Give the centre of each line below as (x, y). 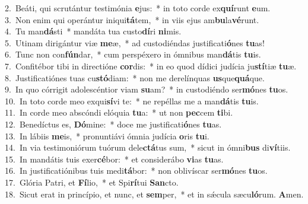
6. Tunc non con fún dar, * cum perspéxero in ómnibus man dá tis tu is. (133, 54)
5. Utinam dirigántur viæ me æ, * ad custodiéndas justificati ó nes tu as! (135, 42)
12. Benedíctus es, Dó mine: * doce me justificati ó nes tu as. (113, 124)
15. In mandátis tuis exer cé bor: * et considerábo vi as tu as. (114, 159)
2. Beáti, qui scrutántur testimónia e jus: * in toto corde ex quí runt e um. (138, 8)
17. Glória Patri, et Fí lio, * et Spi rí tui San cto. (92, 182)
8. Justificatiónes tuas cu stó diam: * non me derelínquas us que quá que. (135, 77)
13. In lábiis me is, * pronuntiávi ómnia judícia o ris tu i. (107, 136)
